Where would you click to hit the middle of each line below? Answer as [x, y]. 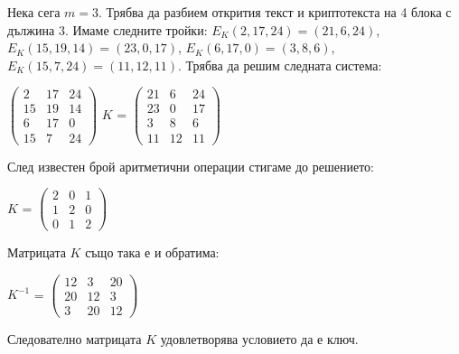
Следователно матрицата [75, 339]
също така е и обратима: [152, 252]
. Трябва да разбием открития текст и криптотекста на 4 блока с [275, 12]
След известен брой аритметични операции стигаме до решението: [191, 166]
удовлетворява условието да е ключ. [259, 339]
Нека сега [34, 12]
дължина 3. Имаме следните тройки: [108, 29]
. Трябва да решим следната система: [280, 65]
